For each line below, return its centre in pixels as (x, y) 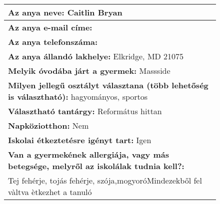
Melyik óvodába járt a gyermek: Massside (89, 71)
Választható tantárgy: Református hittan (85, 111)
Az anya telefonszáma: (53, 42)
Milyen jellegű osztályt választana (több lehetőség (108, 85)
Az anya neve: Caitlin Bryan (65, 12)
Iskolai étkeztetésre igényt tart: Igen (80, 140)
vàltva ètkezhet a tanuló (50, 192)
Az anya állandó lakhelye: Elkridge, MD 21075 (96, 56)
